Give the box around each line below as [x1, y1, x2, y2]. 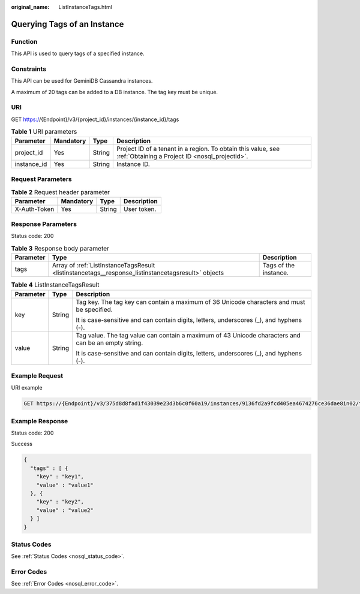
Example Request [11, 372, 63, 380]
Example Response [11, 417, 68, 425]
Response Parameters [11, 220, 77, 228]
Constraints [11, 65, 47, 73]
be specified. [76, 305, 113, 313]
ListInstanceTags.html [58, 4, 112, 10]
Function [11, 37, 38, 46]
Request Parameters [11, 174, 72, 183]
